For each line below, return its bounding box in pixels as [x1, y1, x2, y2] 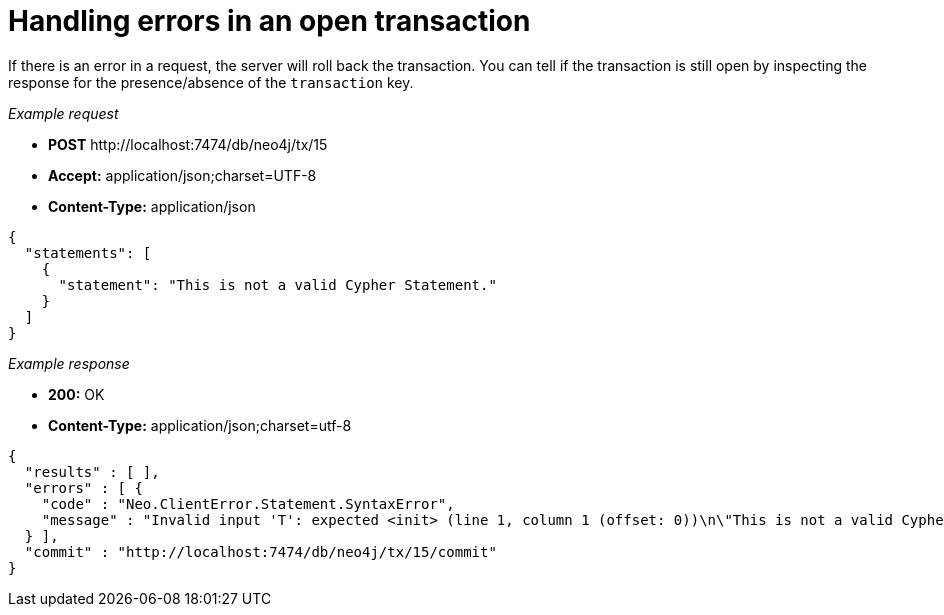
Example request [8, 104, 119, 122]
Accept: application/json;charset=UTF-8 [48, 166, 317, 184]
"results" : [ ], [24, 463, 160, 480]
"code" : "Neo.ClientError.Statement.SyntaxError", [41, 495, 455, 512]
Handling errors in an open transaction [8, 4, 531, 38]
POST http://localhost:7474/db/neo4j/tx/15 [48, 135, 328, 153]
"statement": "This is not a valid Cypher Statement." [58, 276, 497, 293]
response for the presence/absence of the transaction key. [8, 73, 414, 91]
